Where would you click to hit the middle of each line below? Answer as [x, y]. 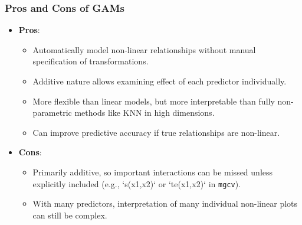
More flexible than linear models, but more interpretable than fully [154, 101]
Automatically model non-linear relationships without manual [144, 49]
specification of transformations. [91, 61]
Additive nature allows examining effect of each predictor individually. [160, 81]
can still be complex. [70, 215]
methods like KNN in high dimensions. [145, 112]
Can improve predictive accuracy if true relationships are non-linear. [156, 132]
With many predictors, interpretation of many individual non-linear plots [165, 203]
